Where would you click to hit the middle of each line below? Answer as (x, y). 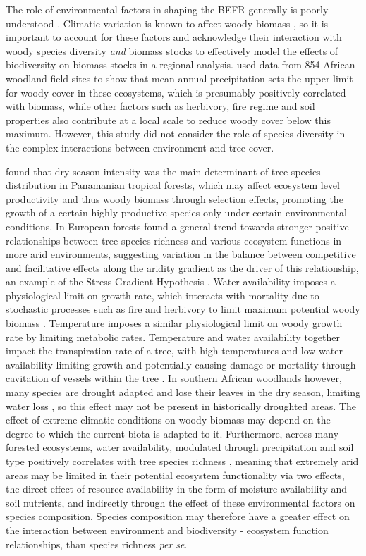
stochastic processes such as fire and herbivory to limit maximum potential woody (183, 309)
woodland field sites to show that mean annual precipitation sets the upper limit (179, 78)
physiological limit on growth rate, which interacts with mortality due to (163, 295)
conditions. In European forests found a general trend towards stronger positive (177, 226)
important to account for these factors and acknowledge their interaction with (174, 37)
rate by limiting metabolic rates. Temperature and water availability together (173, 336)
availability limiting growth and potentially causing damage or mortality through (181, 364)
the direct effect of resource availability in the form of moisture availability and (177, 489)
